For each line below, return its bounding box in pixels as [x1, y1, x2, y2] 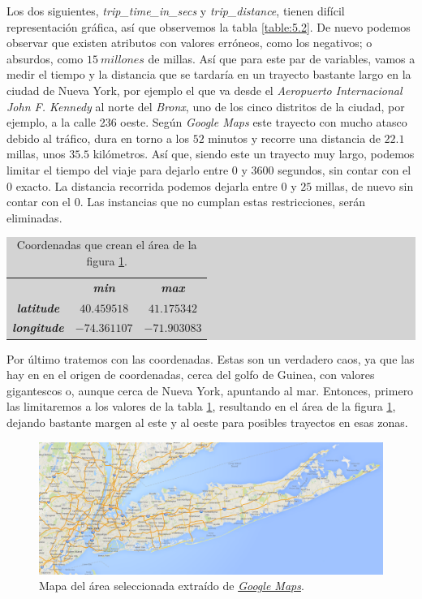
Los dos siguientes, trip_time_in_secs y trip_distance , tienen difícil [6, 2, 345, 19]
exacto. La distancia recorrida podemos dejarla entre [15, 177, 278, 194]
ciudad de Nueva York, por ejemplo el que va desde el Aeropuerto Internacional [6, 81, 403, 98]
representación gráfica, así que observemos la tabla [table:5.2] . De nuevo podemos [6, 18, 411, 35]
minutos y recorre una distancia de [208, 129, 381, 146]
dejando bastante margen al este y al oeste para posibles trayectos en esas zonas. [6, 413, 408, 430]
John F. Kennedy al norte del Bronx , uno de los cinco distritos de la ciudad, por [6, 97, 405, 114]
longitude [12, 319, 64, 336]
